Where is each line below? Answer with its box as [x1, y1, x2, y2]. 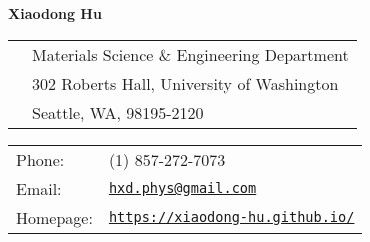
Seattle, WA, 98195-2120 [32, 100, 204, 124]
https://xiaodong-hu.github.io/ [108, 209, 355, 226]
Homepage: [16, 205, 93, 229]
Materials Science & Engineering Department [32, 42, 349, 66]
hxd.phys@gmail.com [108, 180, 257, 197]
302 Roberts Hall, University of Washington [32, 71, 339, 95]
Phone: [16, 147, 65, 171]
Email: [16, 176, 62, 200]
